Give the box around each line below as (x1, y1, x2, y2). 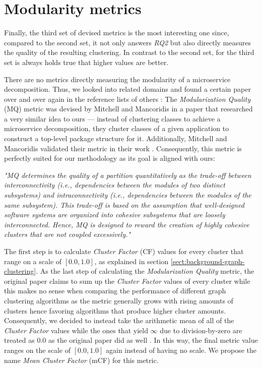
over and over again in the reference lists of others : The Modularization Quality (4, 93, 251, 104)
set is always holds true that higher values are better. (4, 56, 169, 67)
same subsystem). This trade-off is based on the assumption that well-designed (4, 199, 244, 210)
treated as (4, 335, 35, 345)
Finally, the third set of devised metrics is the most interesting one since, (4, 27, 229, 38)
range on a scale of (4, 256, 62, 266)
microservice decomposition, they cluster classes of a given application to (4, 123, 229, 134)
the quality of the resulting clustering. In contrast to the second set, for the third (4, 47, 254, 57)
